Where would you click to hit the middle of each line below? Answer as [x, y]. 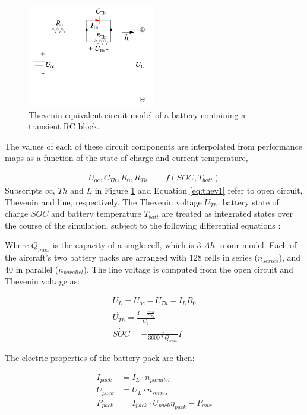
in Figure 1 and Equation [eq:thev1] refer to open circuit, [199, 190]
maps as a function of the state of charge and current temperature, [126, 158]
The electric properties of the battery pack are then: [100, 358]
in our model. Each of [257, 245]
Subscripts [24, 190]
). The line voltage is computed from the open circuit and [188, 269]
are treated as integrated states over [227, 213]
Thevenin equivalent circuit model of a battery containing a [137, 114]
